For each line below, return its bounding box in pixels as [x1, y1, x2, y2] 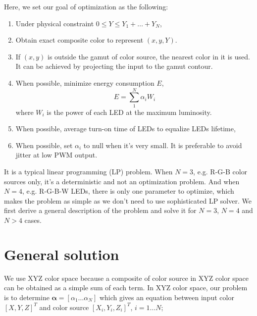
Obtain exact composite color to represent [15, 35, 144, 45]
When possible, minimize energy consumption [15, 77, 154, 88]
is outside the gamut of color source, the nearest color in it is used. [48, 51, 250, 61]
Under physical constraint [15, 18, 94, 28]
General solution [4, 244, 119, 264]
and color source [39, 302, 89, 312]
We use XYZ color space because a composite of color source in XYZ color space [4, 272, 249, 283]
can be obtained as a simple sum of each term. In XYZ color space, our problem [4, 282, 248, 293]
